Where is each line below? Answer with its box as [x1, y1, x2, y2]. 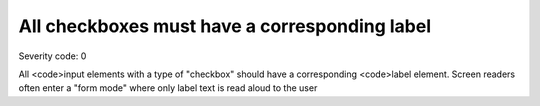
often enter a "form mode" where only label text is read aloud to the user [18, 82, 318, 94]
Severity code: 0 [18, 50, 87, 62]
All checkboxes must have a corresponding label [18, 15, 432, 37]
